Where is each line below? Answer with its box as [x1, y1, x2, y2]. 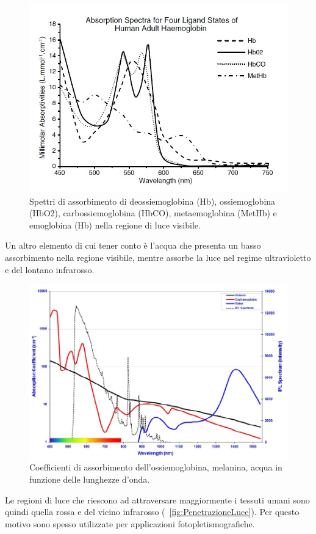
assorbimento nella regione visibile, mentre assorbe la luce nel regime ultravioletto [5, 251, 311, 264]
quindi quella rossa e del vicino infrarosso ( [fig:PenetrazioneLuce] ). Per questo [5, 505, 300, 518]
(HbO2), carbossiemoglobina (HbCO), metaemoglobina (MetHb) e [29, 207, 277, 219]
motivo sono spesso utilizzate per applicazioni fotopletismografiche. [5, 517, 255, 530]
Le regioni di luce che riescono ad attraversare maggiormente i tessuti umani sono [5, 493, 310, 506]
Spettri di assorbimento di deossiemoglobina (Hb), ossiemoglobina [29, 194, 276, 207]
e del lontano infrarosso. [5, 263, 95, 276]
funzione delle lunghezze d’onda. [29, 472, 150, 485]
